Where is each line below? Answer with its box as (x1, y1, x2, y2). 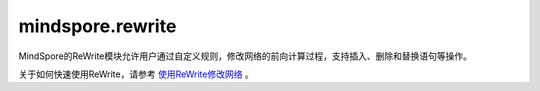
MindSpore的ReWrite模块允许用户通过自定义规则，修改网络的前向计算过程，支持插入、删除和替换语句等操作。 (18, 50, 473, 62)
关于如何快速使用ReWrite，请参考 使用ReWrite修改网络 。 (18, 68, 254, 80)
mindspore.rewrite (18, 15, 177, 37)
